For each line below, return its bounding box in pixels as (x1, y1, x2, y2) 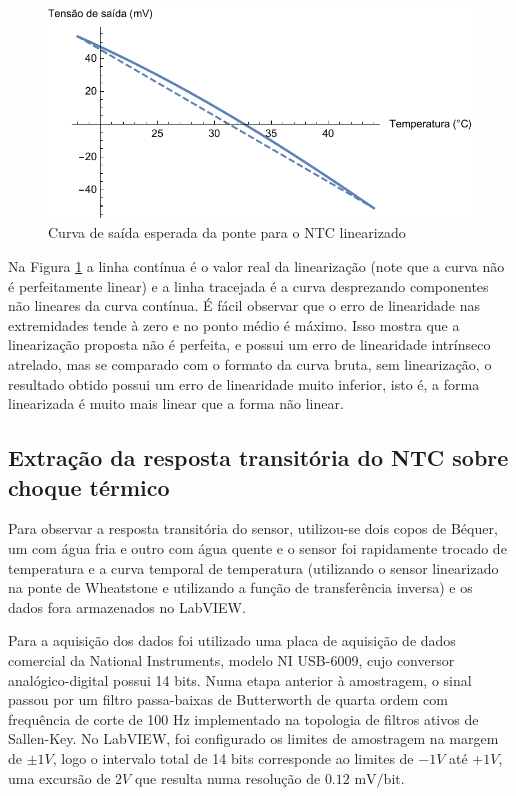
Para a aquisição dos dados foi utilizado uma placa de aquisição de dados (8, 630, 456, 651)
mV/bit (354, 772, 401, 787)
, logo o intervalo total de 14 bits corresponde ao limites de (52, 747, 414, 768)
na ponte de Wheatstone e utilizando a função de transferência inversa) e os (8, 577, 473, 598)
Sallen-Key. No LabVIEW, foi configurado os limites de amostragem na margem (8, 728, 499, 749)
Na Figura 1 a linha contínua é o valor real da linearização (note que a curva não (8, 256, 505, 277)
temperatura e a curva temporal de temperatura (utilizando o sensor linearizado (8, 557, 499, 578)
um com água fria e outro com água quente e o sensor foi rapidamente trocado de (8, 537, 507, 558)
